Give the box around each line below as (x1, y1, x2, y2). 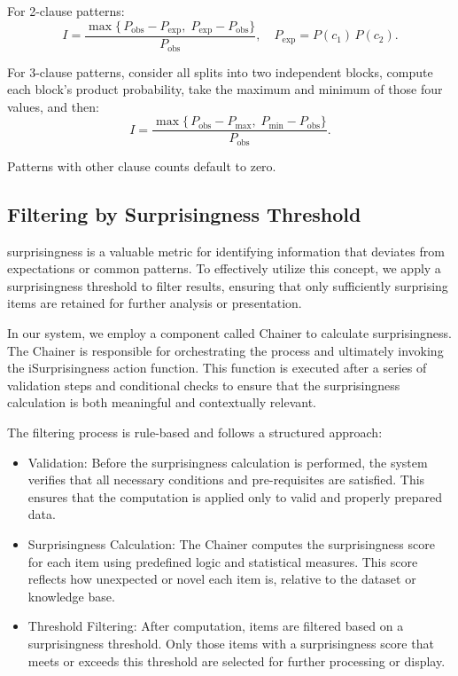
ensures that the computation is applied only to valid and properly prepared (27, 487, 442, 506)
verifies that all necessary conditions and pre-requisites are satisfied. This (27, 470, 425, 489)
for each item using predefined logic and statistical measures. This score (27, 552, 418, 570)
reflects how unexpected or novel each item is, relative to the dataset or (27, 570, 416, 588)
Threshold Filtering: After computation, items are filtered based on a (27, 617, 404, 635)
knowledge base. (27, 586, 115, 605)
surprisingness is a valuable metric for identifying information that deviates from (7, 241, 445, 260)
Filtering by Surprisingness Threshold (7, 200, 361, 227)
